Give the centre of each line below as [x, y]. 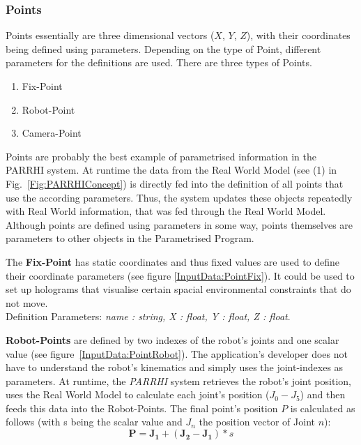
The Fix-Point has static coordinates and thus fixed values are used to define [173, 261]
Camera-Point [52, 133]
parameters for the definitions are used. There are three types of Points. [159, 62]
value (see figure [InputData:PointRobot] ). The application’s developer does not [177, 353]
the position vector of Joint [257, 422]
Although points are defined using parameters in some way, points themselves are [179, 224]
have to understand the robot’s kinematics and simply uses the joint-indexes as [175, 367]
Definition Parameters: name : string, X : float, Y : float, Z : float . [148, 316]
